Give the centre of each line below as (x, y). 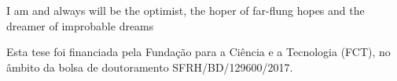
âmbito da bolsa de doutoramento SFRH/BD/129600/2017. (150, 67)
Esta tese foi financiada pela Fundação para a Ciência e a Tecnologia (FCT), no (198, 52)
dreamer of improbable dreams (80, 25)
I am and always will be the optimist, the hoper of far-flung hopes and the (186, 10)
